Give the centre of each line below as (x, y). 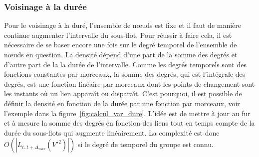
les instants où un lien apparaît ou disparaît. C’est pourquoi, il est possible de (123, 93)
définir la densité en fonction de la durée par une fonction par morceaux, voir (122, 103)
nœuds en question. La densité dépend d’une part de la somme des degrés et (121, 54)
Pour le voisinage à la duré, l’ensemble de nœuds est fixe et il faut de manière (123, 25)
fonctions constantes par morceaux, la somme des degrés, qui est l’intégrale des (125, 74)
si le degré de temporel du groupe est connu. (145, 144)
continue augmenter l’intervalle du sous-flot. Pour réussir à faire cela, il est (118, 35)
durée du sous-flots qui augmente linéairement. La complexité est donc (112, 132)
